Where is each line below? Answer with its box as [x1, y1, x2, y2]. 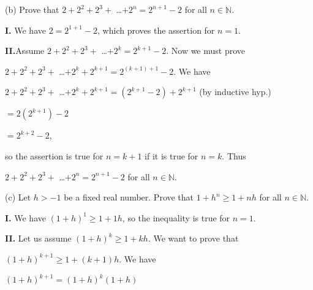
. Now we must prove [166, 44, 246, 57]
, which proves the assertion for [97, 23, 215, 36]
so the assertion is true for [5, 149, 104, 162]
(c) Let [5, 191, 31, 204]
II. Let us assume [5, 232, 72, 245]
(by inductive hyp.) [199, 85, 271, 98]
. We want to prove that [148, 232, 239, 245]
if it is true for [145, 149, 198, 162]
